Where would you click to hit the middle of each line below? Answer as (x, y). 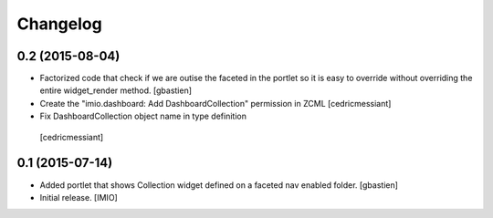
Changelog (59, 24)
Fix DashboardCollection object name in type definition (143, 116)
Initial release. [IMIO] (79, 197)
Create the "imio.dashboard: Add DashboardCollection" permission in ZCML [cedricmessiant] (215, 103)
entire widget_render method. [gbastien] (115, 90)
